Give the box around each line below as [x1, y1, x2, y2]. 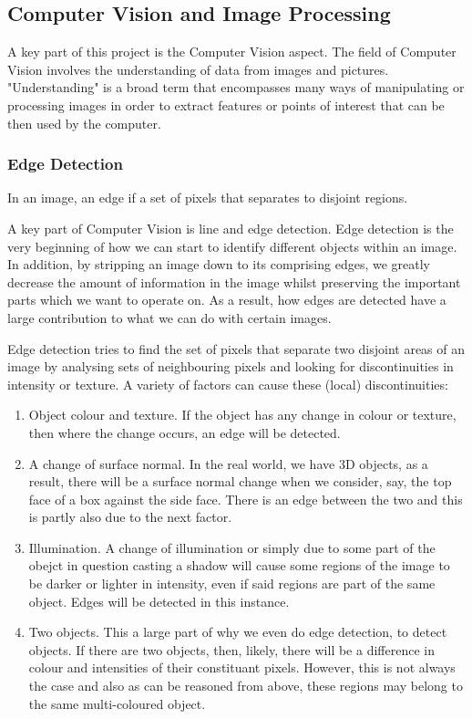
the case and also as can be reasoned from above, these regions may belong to [28, 676, 463, 695]
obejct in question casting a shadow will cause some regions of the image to [28, 556, 450, 575]
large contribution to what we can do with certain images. [7, 307, 332, 327]
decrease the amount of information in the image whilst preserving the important [7, 272, 461, 291]
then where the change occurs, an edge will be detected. [28, 422, 341, 442]
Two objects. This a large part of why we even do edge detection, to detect [28, 622, 447, 641]
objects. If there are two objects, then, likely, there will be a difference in [28, 640, 435, 659]
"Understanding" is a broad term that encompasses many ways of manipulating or [7, 78, 465, 97]
